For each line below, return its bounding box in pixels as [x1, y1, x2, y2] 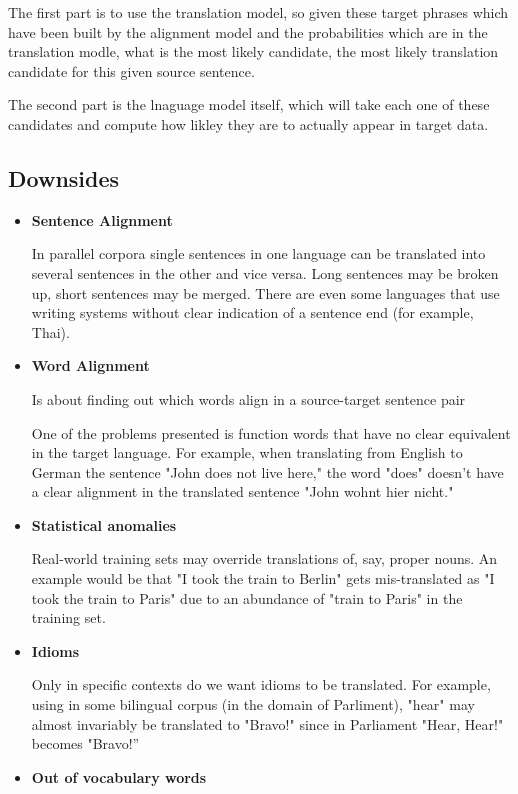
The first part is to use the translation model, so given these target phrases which [8, 2, 509, 22]
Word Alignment [31, 355, 150, 376]
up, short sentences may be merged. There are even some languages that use [31, 282, 500, 303]
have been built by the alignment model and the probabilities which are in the [8, 21, 488, 42]
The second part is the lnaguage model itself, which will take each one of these [8, 94, 490, 115]
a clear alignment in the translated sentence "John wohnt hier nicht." [31, 481, 454, 502]
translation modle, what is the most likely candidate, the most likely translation [8, 41, 499, 62]
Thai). [31, 321, 70, 342]
